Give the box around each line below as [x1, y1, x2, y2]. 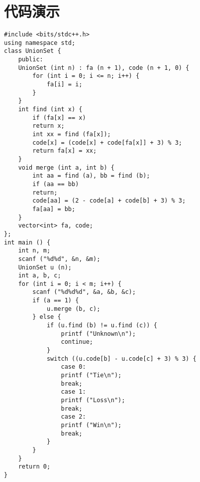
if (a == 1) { [32, 297, 79, 304]
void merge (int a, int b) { [18, 164, 114, 171]
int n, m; [18, 247, 51, 254]
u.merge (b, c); [46, 305, 100, 312]
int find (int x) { [18, 106, 83, 113]
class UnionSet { [4, 47, 61, 55]
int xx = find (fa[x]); [32, 131, 111, 138]
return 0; [18, 463, 51, 471]
